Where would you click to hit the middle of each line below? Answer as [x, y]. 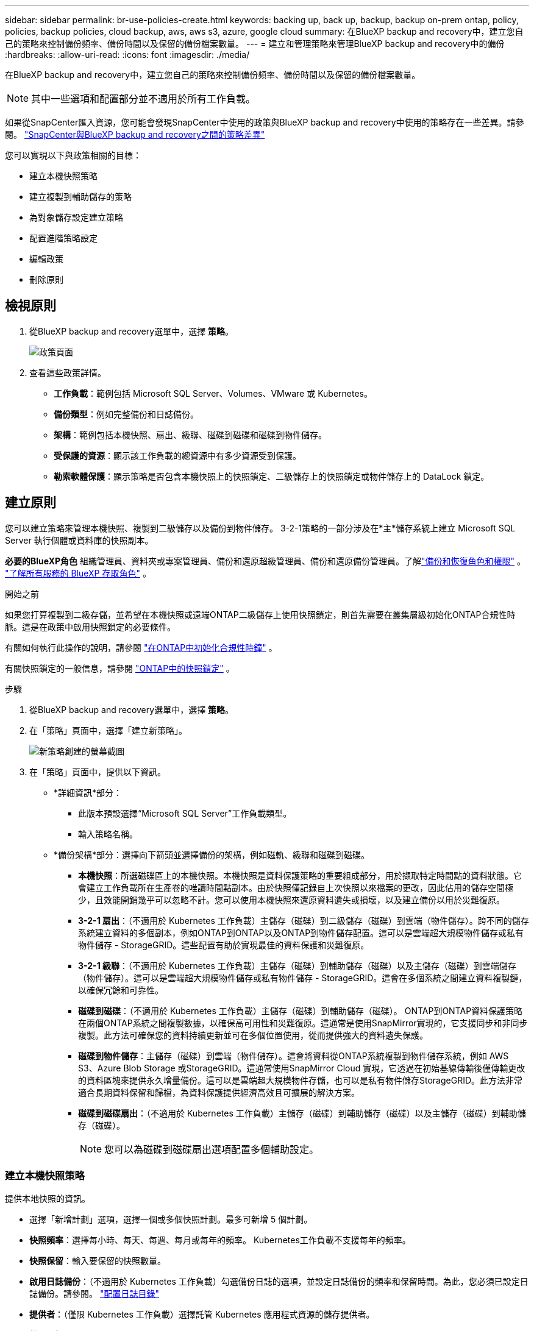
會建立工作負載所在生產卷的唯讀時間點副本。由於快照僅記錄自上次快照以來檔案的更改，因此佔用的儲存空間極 [296, 887]
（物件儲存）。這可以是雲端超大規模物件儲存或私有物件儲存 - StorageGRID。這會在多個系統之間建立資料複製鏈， [303, 978]
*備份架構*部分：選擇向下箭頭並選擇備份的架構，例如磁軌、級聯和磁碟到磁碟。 [212, 854]
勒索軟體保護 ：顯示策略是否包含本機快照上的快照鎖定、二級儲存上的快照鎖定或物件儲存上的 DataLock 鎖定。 [272, 476]
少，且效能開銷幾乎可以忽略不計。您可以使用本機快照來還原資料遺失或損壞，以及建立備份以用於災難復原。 [291, 900]
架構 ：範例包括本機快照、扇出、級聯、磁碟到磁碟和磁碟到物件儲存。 [190, 435]
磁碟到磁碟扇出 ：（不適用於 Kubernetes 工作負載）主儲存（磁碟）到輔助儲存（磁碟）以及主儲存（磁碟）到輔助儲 [302, 1113]
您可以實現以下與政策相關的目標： [73, 155]
